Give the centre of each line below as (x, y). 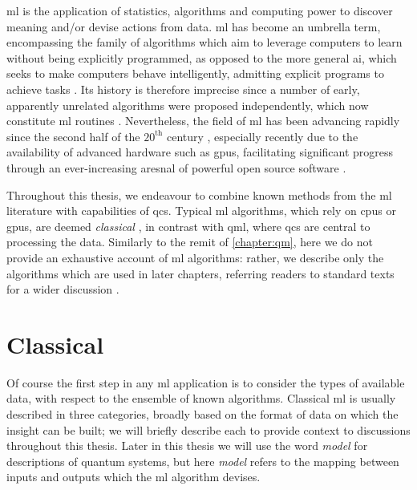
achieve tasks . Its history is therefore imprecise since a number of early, (183, 89)
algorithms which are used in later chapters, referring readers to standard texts (200, 273)
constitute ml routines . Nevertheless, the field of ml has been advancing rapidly (203, 121)
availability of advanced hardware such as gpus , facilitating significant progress (200, 152)
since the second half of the (73, 136)
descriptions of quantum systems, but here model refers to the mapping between (203, 461)
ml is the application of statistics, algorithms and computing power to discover (200, 10)
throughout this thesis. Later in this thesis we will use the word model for (187, 445)
